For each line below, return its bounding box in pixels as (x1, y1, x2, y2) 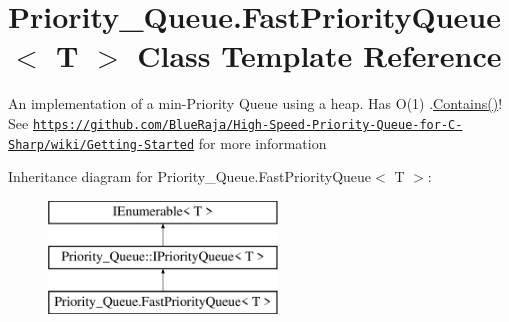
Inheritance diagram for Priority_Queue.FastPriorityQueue (8, 166, 372, 187)
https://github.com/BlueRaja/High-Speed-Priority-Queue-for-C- (32, 117, 463, 132)
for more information (198, 132, 327, 153)
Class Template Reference (137, 35, 502, 76)
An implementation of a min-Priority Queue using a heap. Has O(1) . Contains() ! (8, 93, 503, 114)
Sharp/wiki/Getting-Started (8, 137, 195, 152)
